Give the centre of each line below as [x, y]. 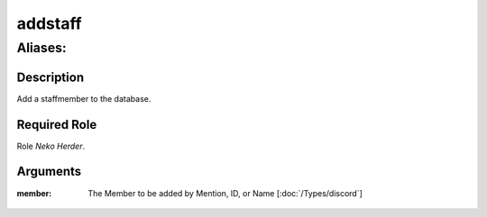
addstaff [50, 23]
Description [51, 77]
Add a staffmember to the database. [84, 98]
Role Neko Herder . [51, 146]
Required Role [57, 125]
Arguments [49, 172]
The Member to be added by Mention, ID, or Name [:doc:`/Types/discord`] [225, 193]
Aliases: [41, 48]
